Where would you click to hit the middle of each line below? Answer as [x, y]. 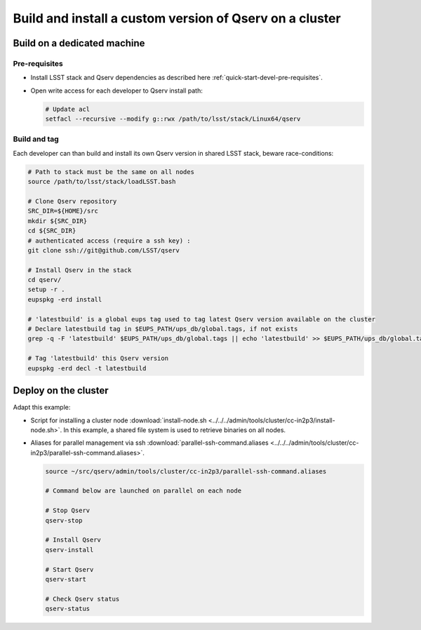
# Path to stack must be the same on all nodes [111, 172]
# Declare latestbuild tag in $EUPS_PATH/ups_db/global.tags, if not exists [163, 329]
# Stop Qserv [68, 511]
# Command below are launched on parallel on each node [143, 491]
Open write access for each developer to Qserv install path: [116, 91]
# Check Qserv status [82, 599]
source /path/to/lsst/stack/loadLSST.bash [102, 182]
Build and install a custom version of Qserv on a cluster [177, 18]
